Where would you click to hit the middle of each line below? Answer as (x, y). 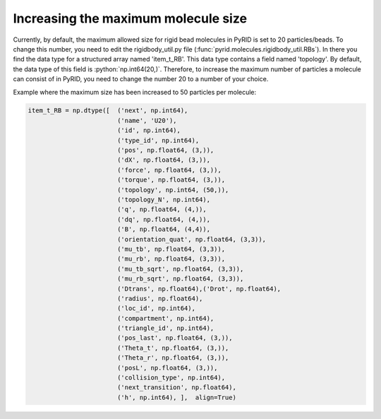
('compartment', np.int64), (165, 318)
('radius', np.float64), (160, 298)
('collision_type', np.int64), (171, 378)
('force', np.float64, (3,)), (169, 170)
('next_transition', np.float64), (176, 388)
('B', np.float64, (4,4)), (164, 229)
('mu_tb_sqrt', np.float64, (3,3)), (180, 269)
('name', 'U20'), (147, 120)
